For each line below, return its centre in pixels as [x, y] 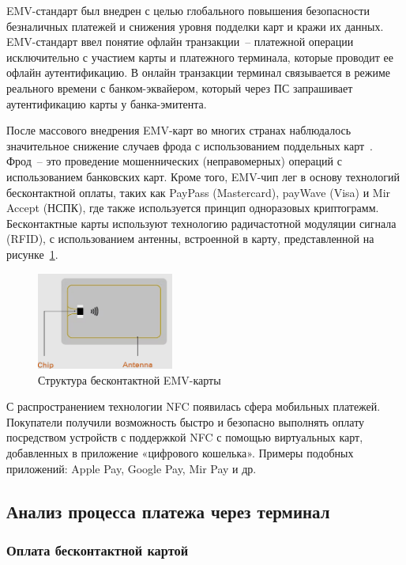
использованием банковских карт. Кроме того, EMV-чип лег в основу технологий [203, 176]
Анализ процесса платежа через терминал [168, 511]
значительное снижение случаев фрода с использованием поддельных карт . [190, 145]
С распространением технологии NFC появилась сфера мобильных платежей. [194, 406]
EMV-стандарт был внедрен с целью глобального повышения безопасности [188, 10]
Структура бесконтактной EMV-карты [130, 379]
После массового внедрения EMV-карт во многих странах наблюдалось [179, 130]
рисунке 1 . [32, 254]
